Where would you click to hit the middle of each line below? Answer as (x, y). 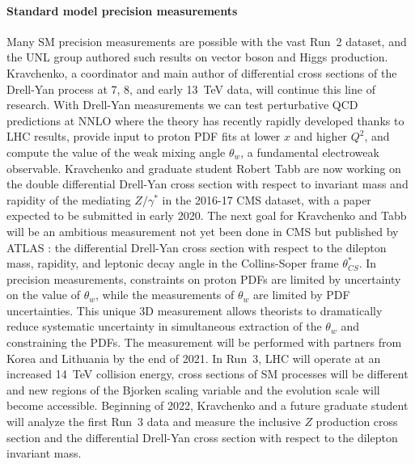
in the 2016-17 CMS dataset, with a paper (267, 199)
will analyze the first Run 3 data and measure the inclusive (154, 422)
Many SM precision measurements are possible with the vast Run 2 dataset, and (207, 41)
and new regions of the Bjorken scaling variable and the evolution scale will (193, 389)
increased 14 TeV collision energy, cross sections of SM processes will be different (207, 374)
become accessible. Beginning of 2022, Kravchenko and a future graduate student (207, 405)
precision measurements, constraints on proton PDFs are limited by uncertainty (204, 278)
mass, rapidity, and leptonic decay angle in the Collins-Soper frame (173, 263)
